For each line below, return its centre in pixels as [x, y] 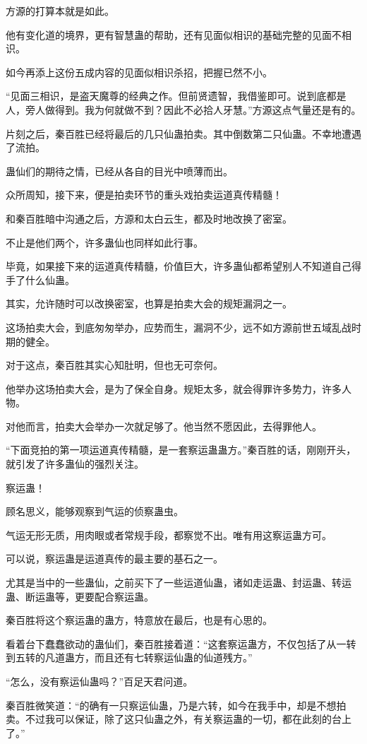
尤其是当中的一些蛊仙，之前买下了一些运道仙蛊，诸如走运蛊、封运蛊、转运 [179, 583]
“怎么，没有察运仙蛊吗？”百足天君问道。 [100, 681]
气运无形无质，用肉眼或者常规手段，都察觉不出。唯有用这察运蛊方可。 [169, 535]
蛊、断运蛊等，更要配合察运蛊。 [80, 596]
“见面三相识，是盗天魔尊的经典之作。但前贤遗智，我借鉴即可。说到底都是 [176, 96]
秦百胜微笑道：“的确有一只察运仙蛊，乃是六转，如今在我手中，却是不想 [171, 705]
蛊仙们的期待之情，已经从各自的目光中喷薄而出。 [119, 171]
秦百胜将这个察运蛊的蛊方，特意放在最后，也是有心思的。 [139, 620]
